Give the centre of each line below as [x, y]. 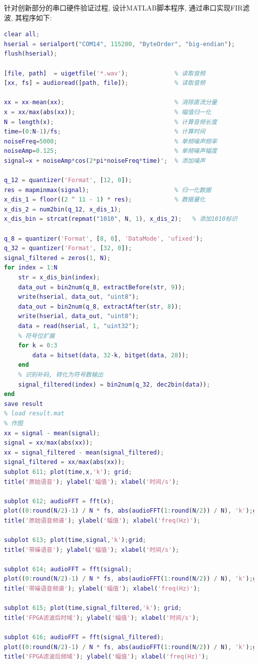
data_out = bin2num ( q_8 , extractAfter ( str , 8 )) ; [100, 306]
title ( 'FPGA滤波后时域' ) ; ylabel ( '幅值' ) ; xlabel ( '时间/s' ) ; [102, 618]
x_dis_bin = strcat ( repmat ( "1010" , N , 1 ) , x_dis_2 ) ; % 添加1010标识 [121, 219]
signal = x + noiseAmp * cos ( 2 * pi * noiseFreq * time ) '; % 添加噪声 [105, 161]
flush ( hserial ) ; [31, 54]
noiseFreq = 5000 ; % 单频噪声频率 [111, 141]
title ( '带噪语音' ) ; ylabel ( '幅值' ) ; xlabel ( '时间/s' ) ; [92, 550]
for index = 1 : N [31, 268]
